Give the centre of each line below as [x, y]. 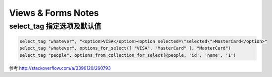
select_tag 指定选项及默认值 [55, 26]
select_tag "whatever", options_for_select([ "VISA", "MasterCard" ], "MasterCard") [125, 48]
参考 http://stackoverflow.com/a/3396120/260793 [60, 68]
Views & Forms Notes [54, 13]
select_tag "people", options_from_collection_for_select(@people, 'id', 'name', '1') [128, 55]
